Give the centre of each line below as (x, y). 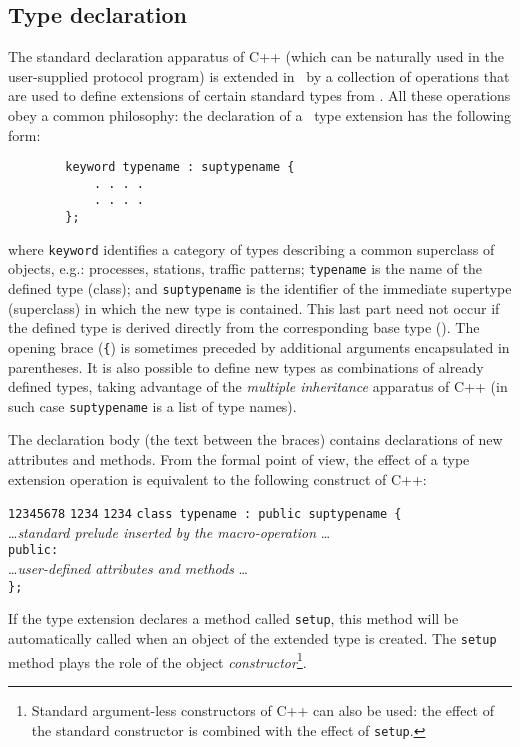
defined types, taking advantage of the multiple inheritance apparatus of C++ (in (258, 386)
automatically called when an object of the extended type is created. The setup (252, 638)
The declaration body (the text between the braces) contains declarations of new (255, 439)
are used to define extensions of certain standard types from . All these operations (259, 95)
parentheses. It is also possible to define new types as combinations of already (246, 366)
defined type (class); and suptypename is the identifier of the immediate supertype (260, 288)
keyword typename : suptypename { (180, 167)
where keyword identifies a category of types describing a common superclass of (251, 248)
